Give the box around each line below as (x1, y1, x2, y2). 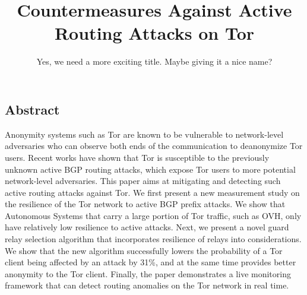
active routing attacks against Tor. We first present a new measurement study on (5, 186, 300, 198)
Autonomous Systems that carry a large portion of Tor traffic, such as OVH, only (5, 209, 302, 221)
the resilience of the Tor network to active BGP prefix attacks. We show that (5, 198, 286, 210)
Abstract (5, 100, 60, 118)
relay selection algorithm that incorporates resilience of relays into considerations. (5, 233, 302, 245)
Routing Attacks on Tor (54, 21, 255, 45)
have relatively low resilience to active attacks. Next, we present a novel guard (5, 221, 289, 233)
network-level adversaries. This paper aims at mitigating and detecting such (5, 175, 281, 187)
